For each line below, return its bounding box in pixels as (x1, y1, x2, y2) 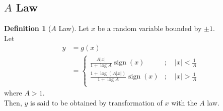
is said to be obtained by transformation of (30, 97, 163, 107)
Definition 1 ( (4, 23, 51, 33)
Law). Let (58, 23, 89, 33)
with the (171, 97, 197, 107)
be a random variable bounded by (97, 23, 202, 33)
